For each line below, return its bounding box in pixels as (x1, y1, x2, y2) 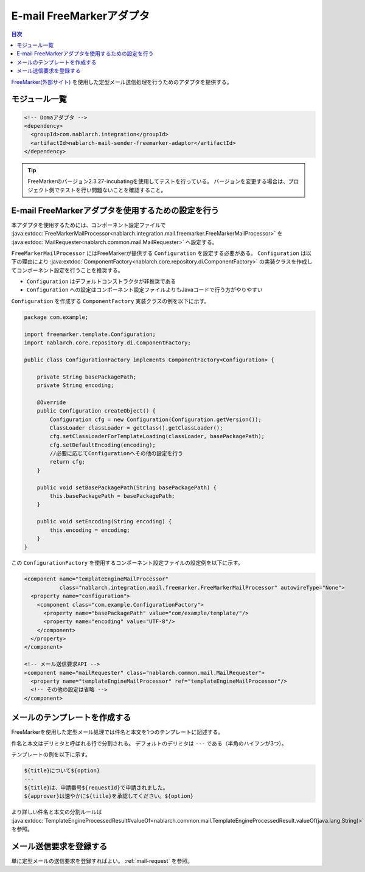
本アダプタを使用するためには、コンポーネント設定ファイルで (11, 221, 166, 228)
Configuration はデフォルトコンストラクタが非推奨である (26, 277, 176, 285)
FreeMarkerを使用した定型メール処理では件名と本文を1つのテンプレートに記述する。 (11, 728, 224, 736)
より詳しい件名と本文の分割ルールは (11, 808, 102, 815)
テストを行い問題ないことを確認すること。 (59, 186, 167, 194)
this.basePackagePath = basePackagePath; (49, 493, 175, 500)
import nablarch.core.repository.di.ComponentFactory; (24, 340, 191, 346)
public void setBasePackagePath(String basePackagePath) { (36, 484, 217, 491)
